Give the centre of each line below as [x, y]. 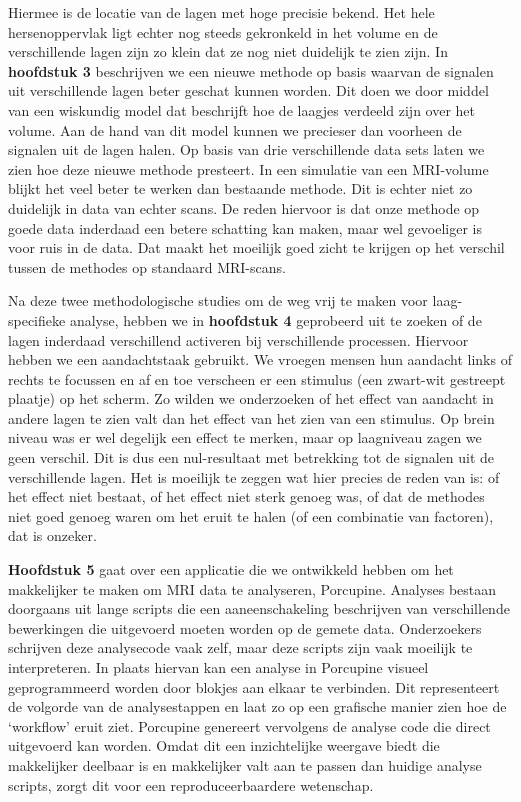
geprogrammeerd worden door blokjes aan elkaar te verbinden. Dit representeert [254, 686]
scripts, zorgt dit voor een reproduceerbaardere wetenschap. [191, 784]
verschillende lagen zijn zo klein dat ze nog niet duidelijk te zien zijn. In [228, 51]
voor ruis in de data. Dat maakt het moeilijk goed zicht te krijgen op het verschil [256, 247]
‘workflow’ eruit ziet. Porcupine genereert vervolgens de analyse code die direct [249, 725]
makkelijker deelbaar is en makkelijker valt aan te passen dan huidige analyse [245, 764]
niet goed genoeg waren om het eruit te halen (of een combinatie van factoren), [251, 515]
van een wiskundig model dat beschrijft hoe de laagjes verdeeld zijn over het [242, 109]
